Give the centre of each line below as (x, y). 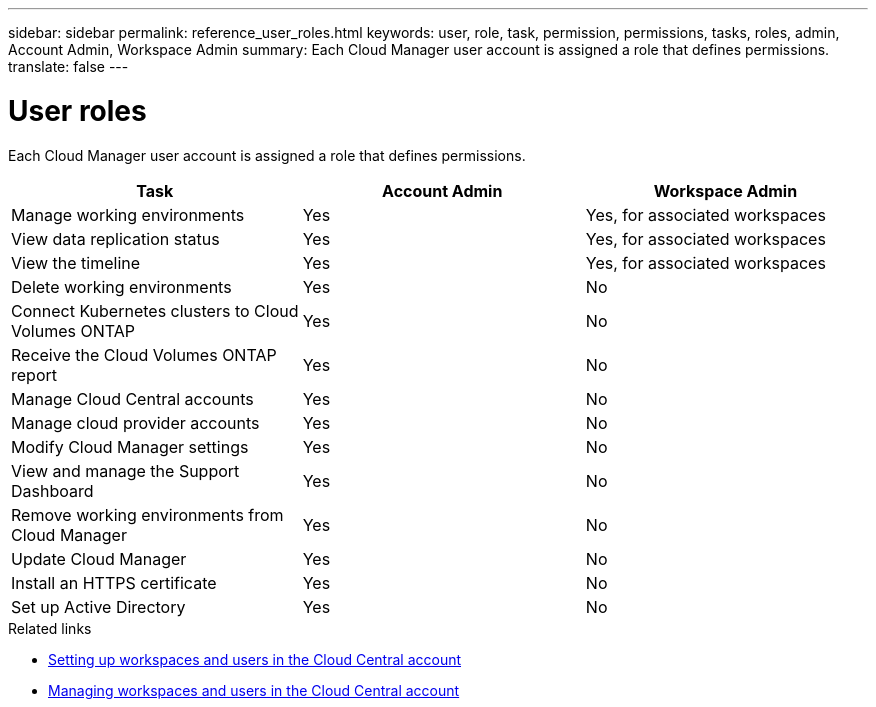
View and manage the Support (125, 470)
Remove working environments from (147, 514)
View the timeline (76, 262)
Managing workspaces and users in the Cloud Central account (254, 690)
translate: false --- (68, 66)
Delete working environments (121, 286)
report (34, 374)
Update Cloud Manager (99, 558)
